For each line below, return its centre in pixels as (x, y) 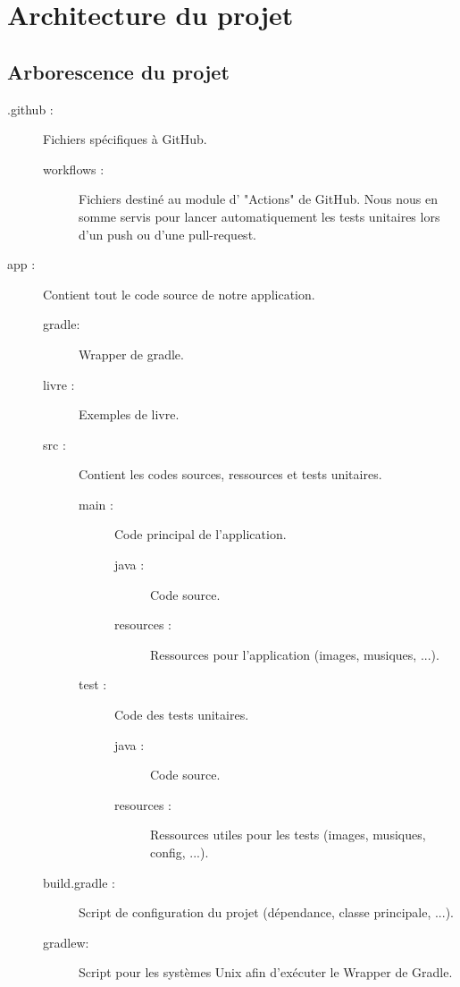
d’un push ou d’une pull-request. (167, 234)
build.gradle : (79, 882)
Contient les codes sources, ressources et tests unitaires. (230, 474)
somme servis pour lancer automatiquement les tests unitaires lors (259, 216)
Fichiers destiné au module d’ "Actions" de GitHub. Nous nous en (259, 199)
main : (96, 504)
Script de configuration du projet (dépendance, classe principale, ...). (266, 912)
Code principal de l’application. (201, 534)
